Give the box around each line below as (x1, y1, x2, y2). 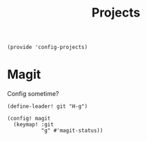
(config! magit (7, 115, 51, 122)
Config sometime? (7, 90, 59, 98)
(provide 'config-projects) (7, 44, 88, 51)
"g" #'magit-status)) (41, 127, 104, 134)
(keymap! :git (13, 121, 54, 129)
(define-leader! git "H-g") (7, 103, 88, 110)
